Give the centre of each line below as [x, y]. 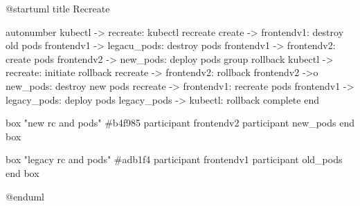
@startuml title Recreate [58, 8]
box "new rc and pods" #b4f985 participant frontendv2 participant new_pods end [180, 123]
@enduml [25, 196]
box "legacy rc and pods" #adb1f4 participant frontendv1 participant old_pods [174, 159]
